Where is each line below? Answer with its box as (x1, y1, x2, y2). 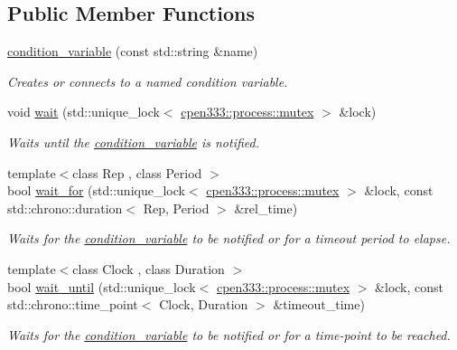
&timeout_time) (273, 295, 365, 314)
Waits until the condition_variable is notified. (7, 132, 259, 151)
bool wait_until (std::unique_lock (7, 277, 196, 296)
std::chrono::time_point (7, 295, 138, 314)
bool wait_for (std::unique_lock (7, 181, 185, 200)
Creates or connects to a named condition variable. (7, 71, 288, 90)
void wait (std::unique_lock (7, 102, 160, 121)
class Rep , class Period (72, 163, 202, 182)
